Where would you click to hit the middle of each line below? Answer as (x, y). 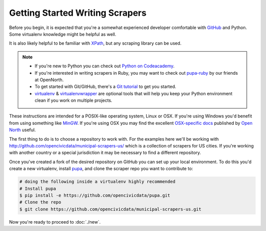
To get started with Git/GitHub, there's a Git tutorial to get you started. (106, 87)
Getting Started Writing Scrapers (78, 13)
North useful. (22, 130)
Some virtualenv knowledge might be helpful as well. (63, 34)
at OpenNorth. (49, 80)
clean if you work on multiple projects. (74, 100)
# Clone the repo (40, 202)
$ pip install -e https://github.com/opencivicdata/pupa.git (95, 195)
